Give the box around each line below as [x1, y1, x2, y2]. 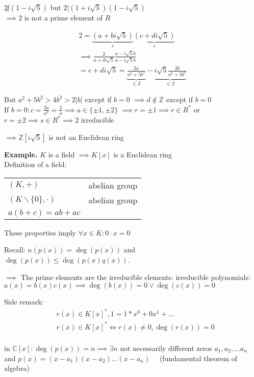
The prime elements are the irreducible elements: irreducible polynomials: [20, 271, 250, 282]
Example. [4, 149, 38, 159]
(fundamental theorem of [159, 352, 238, 363]
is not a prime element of [24, 12, 103, 22]
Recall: [4, 244, 26, 255]
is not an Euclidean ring [48, 131, 124, 142]
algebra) [4, 363, 30, 373]
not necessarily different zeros [120, 342, 212, 353]
